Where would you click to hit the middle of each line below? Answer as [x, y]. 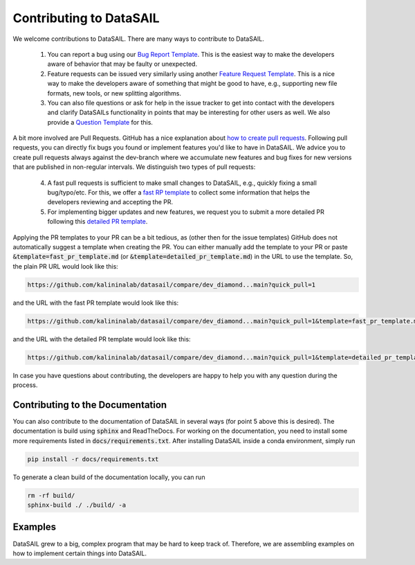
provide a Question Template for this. [100, 122]
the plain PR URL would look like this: [66, 266]
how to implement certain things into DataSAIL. [80, 553]
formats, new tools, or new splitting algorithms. [114, 93]
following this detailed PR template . [98, 222]
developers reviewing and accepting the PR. [110, 202]
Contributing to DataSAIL [86, 18]
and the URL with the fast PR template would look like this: [96, 303]
